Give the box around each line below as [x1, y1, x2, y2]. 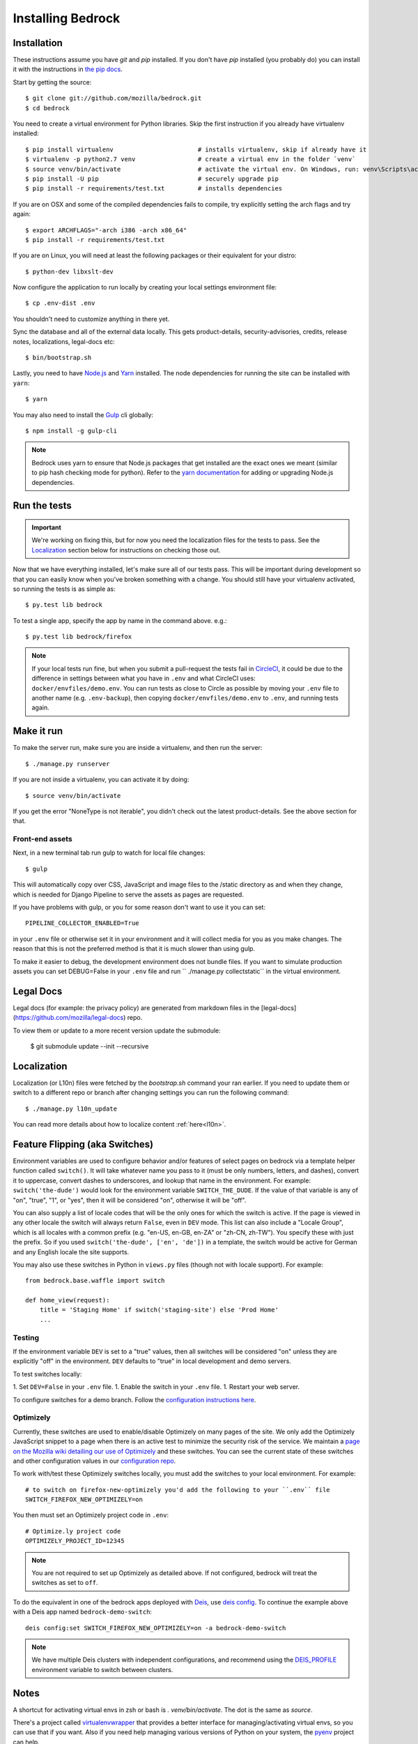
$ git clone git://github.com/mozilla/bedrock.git [25, 94, 202, 103]
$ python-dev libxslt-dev [25, 267, 114, 276]
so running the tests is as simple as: [13, 585, 116, 593]
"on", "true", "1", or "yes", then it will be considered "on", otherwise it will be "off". [13, 1196, 247, 1204]
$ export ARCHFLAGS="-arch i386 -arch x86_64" [25, 226, 187, 234]
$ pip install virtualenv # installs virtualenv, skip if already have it [25, 145, 367, 153]
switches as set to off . [31, 1579, 98, 1587]
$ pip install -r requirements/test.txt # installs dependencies [25, 185, 283, 193]
